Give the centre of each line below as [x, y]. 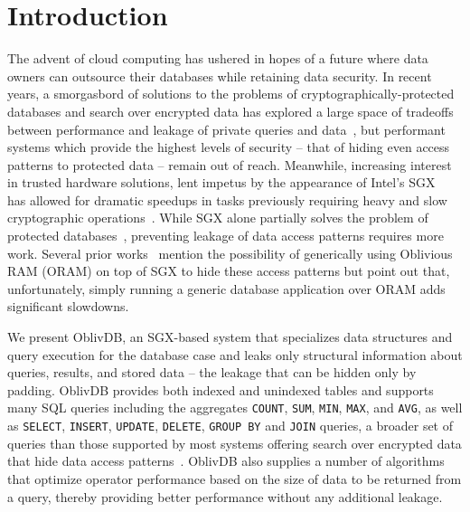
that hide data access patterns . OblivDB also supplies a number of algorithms [226, 461]
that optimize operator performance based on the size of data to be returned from [235, 478]
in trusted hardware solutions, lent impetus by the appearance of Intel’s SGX [221, 182]
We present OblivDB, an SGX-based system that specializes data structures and [230, 337]
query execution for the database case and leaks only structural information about [235, 354]
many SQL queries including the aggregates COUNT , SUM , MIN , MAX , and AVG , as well [235, 408]
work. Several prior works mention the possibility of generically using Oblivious [230, 253]
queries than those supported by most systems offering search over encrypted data [235, 443]
